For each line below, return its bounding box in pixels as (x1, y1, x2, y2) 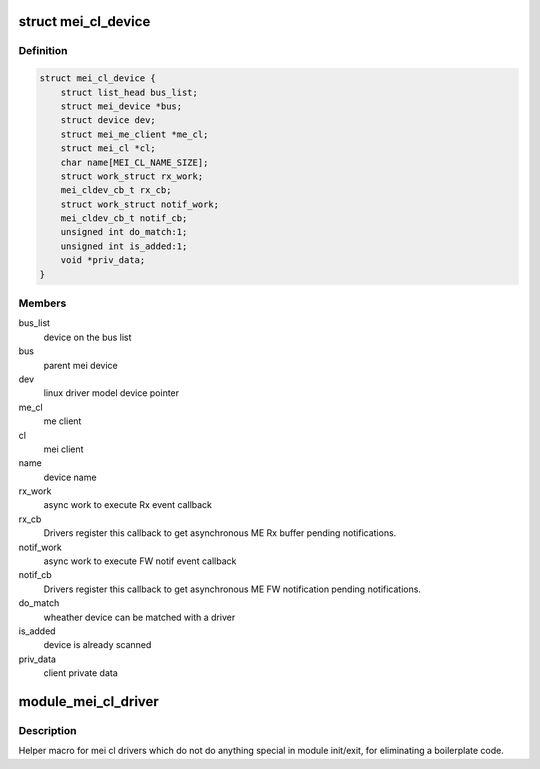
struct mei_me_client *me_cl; (60, 128, 209, 140)
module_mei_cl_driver (18, 693, 159, 710)
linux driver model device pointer (43, 387, 180, 399)
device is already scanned (43, 639, 152, 651)
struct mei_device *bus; (60, 100, 183, 112)
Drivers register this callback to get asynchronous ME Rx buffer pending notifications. (43, 527, 397, 539)
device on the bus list (43, 331, 132, 343)
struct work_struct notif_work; (60, 198, 220, 210)
